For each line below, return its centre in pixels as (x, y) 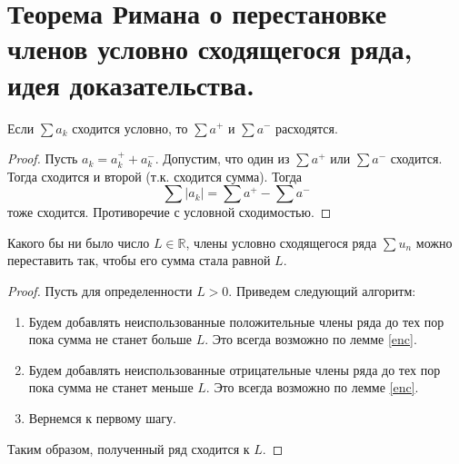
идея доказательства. (131, 84)
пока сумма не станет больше (110, 339)
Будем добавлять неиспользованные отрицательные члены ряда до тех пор (234, 369)
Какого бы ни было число (79, 242)
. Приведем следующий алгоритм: (322, 291)
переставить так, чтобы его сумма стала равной (139, 260)
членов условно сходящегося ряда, (210, 49)
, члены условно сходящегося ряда (281, 242)
